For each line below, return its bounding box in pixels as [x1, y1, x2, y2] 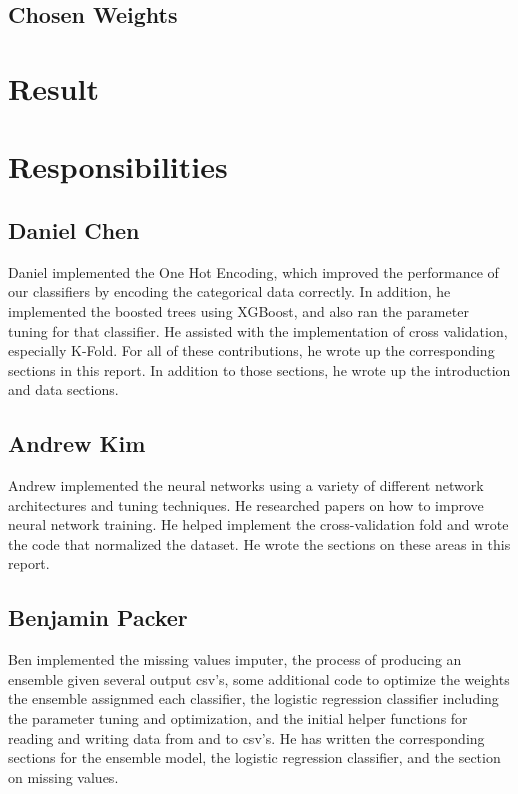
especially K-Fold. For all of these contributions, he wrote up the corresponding [8, 340, 495, 361]
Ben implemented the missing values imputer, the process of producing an [8, 649, 462, 670]
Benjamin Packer [8, 602, 188, 633]
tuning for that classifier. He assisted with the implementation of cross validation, [8, 320, 508, 341]
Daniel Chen [8, 214, 140, 245]
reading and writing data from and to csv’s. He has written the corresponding [8, 727, 485, 748]
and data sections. [8, 379, 119, 400]
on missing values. [8, 766, 119, 787]
